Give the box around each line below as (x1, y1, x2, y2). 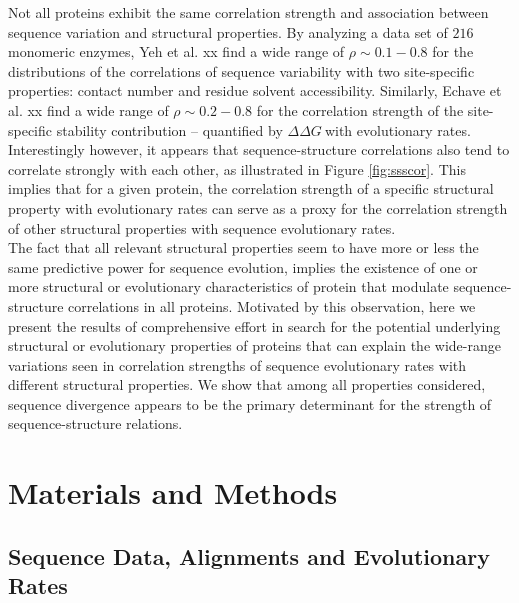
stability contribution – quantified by (56, 119, 283, 140)
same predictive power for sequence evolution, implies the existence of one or (8, 256, 478, 277)
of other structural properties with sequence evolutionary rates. (8, 217, 396, 238)
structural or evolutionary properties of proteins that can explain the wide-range (8, 335, 501, 356)
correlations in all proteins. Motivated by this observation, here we (68, 295, 476, 316)
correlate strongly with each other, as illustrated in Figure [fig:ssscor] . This (8, 158, 466, 179)
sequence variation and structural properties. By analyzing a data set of (8, 21, 448, 42)
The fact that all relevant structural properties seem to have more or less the (8, 237, 479, 258)
